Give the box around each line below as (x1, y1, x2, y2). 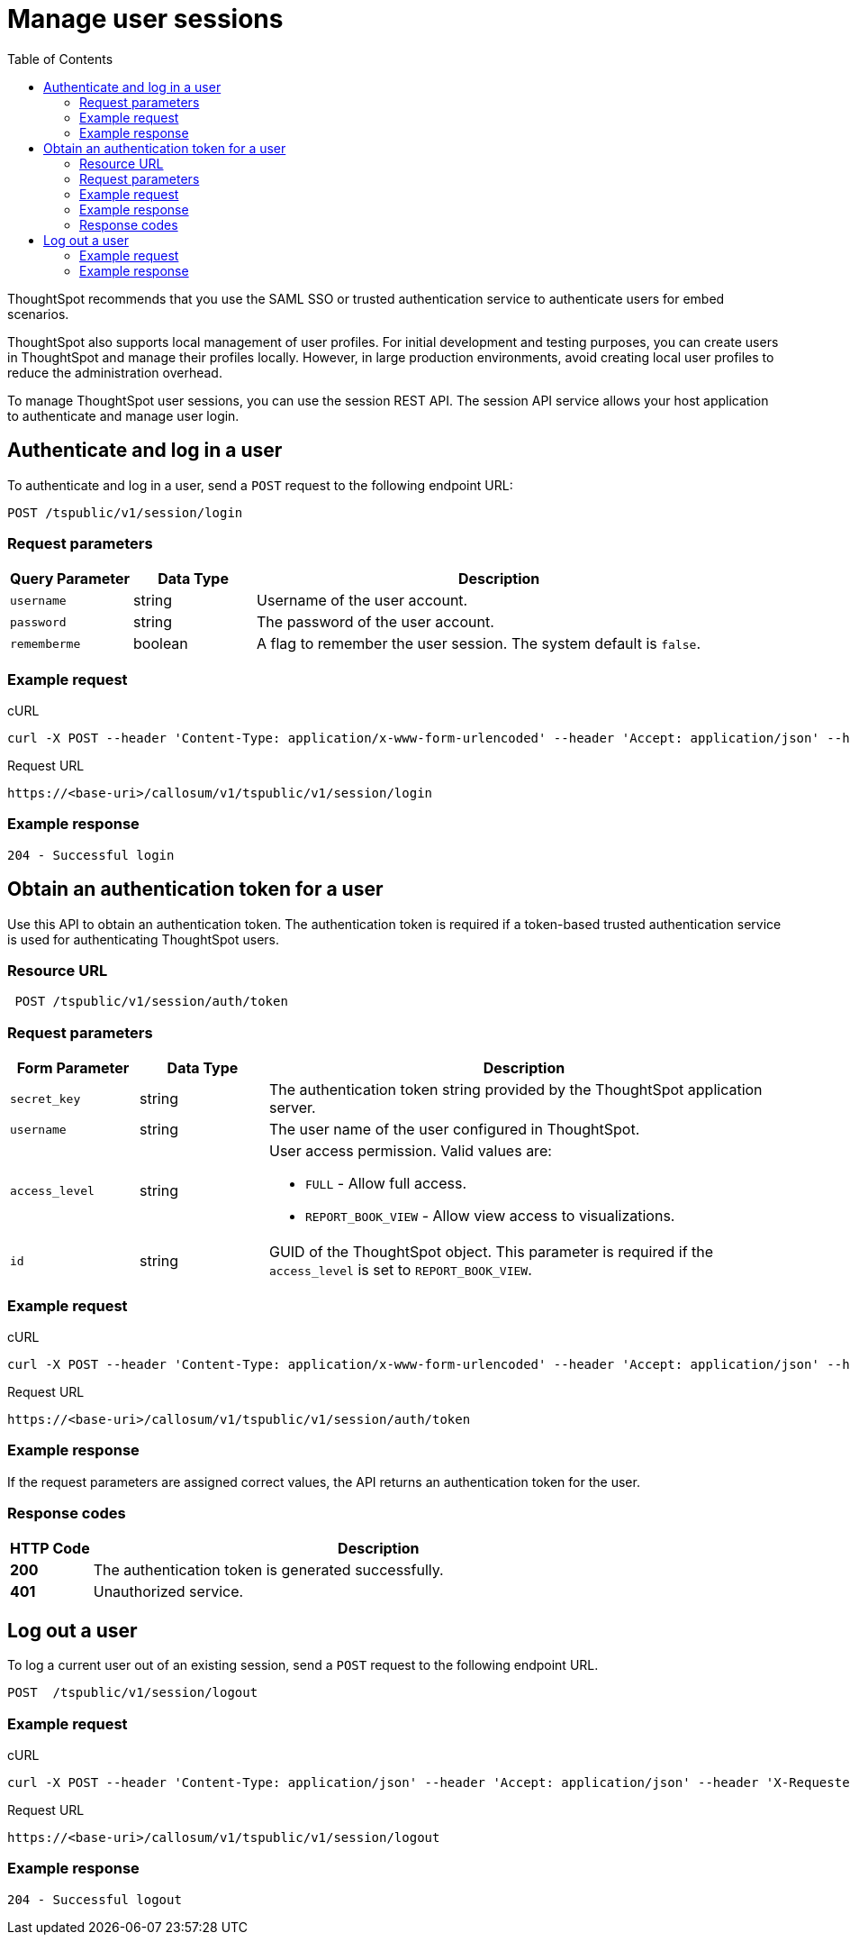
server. (268, 1099, 316, 1117)
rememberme (10, 636, 81, 651)
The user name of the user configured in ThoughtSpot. (268, 1120, 640, 1139)
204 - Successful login (7, 847, 175, 862)
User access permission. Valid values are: (268, 1142, 552, 1161)
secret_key (10, 1091, 81, 1106)
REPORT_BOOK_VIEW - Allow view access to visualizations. (304, 1207, 675, 1226)
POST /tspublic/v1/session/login (7, 505, 243, 520)
